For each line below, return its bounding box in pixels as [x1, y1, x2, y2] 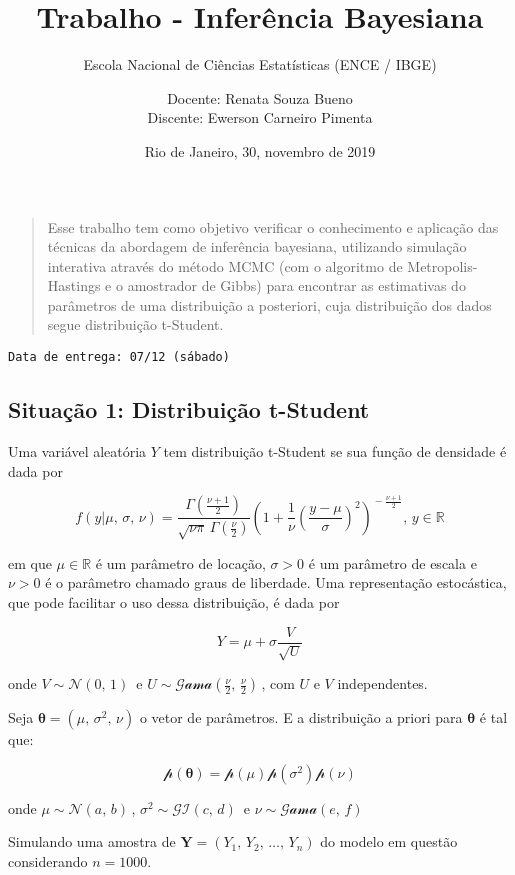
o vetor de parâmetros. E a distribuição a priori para [139, 707, 463, 728]
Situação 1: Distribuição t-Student [8, 394, 370, 425]
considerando [8, 850, 88, 871]
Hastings [47, 275, 101, 296]
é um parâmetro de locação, [95, 552, 266, 573]
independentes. [337, 673, 428, 694]
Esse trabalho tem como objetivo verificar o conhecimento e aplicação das [47, 216, 499, 237]
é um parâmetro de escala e [308, 552, 477, 573]
